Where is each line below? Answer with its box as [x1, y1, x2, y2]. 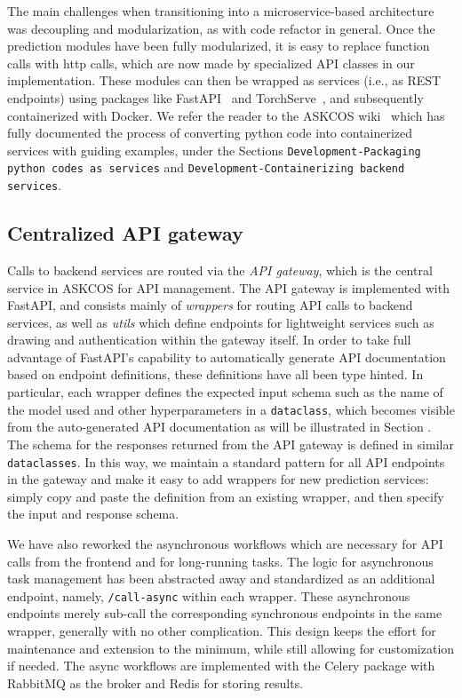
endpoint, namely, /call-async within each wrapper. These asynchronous [7, 586, 410, 605]
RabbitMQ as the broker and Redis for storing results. [7, 673, 304, 692]
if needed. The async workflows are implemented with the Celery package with [7, 656, 435, 675]
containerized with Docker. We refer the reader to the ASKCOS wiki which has [7, 106, 445, 124]
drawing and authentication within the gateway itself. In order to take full [7, 330, 411, 349]
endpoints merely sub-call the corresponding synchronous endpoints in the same [7, 604, 442, 623]
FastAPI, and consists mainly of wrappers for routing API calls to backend [7, 296, 413, 314]
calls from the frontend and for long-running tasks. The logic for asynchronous [7, 551, 434, 570]
